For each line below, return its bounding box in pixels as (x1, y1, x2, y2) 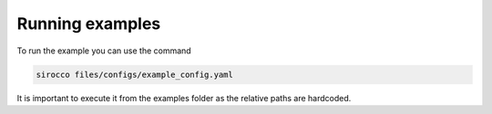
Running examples (16, 14, 161, 33)
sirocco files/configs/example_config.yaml (36, 69, 234, 80)
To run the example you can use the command (16, 45, 191, 56)
